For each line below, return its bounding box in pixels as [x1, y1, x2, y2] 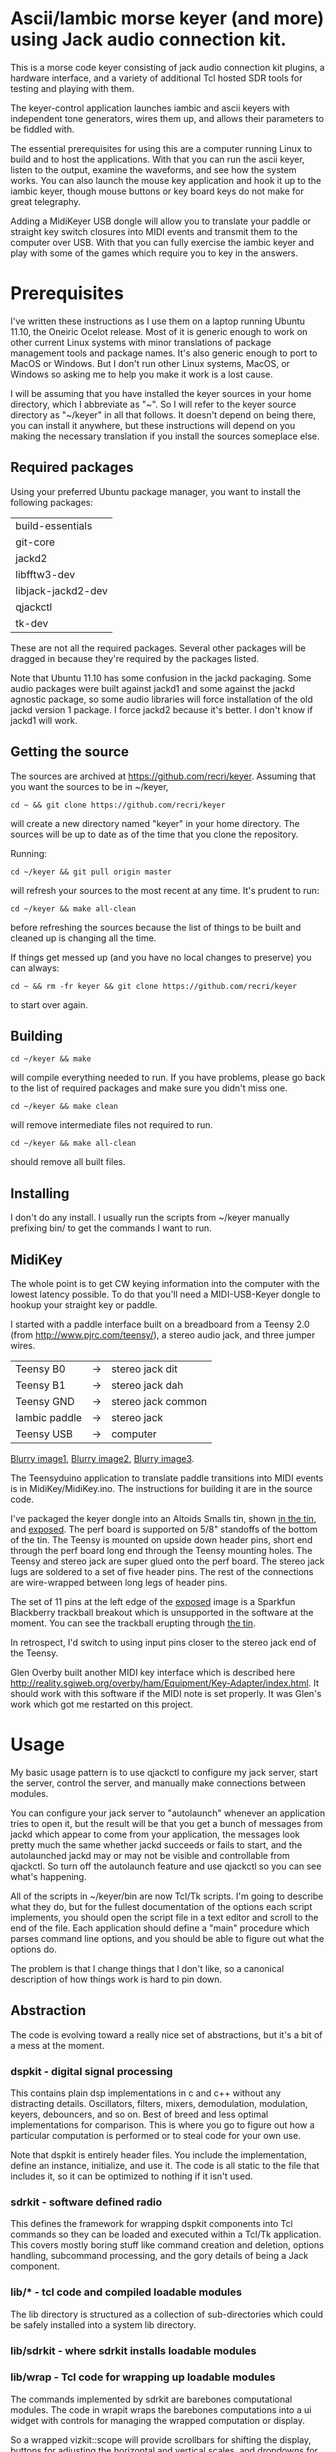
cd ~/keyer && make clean [10, 1102, 118, 1112]
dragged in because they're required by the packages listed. [10, 652, 260, 664]
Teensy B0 [15, 1362, 66, 1376]
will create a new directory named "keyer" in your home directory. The [10, 817, 300, 829]
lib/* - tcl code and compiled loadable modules [10, 2285, 243, 2299]
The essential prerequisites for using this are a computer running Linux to [10, 142, 313, 154]
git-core [15, 535, 56, 549]
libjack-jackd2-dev [15, 583, 108, 597]
